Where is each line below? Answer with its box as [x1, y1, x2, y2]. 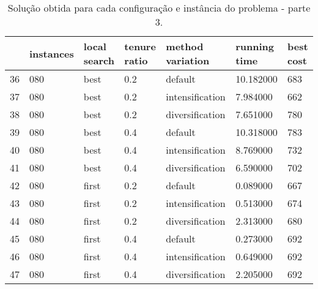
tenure [124, 39, 156, 53]
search [83, 53, 114, 67]
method [166, 39, 204, 53]
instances [29, 46, 74, 61]
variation [166, 53, 210, 67]
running [235, 39, 274, 53]
